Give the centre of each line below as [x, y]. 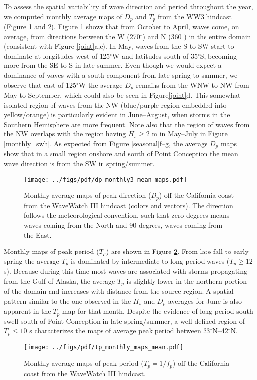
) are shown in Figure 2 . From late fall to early [177, 251]
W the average [101, 85]
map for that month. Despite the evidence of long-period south [157, 311]
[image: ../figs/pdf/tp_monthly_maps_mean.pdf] [104, 347]
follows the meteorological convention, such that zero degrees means [127, 215]
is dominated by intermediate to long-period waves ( [150, 261]
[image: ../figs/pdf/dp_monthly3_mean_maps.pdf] [105, 179]
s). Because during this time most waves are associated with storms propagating [126, 271]
